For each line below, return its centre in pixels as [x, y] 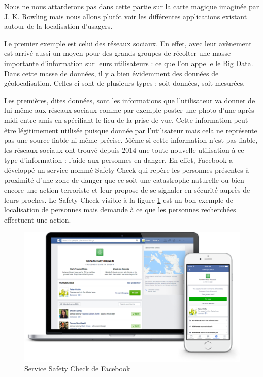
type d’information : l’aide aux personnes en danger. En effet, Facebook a [119, 160]
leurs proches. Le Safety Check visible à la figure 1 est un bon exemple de [119, 199]
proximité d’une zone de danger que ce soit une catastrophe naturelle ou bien [124, 180]
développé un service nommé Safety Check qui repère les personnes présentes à [127, 169]
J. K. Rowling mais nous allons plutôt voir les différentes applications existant [126, 16]
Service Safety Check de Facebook [77, 369]
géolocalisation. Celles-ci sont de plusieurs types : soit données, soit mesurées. [125, 83]
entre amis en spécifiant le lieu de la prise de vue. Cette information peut [134, 120]
